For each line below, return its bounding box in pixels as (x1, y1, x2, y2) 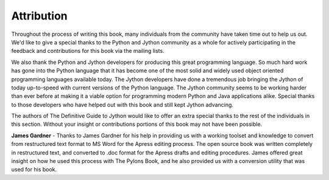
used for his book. (11, 166, 57, 173)
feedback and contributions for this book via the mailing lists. (11, 47, 164, 55)
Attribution (11, 9, 68, 22)
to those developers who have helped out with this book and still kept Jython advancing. (11, 101, 234, 108)
